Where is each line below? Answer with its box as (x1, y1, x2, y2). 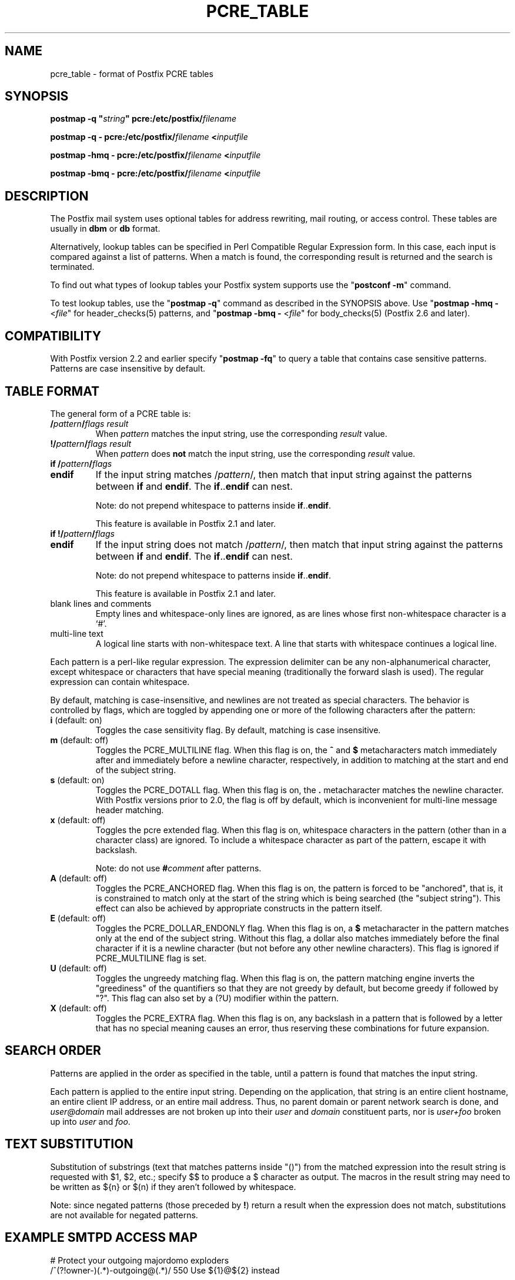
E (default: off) (50, 913, 106, 923)
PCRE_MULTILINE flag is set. (95, 953, 207, 963)
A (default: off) (50, 873, 108, 883)
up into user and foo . (50, 1116, 131, 1127)
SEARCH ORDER (5, 1043, 101, 1058)
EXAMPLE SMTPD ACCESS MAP (5, 1230, 198, 1245)
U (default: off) (50, 962, 107, 973)
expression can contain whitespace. (50, 676, 190, 687)
